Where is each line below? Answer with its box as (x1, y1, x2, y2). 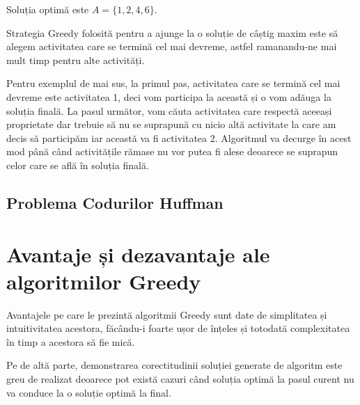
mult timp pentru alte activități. (6, 52, 145, 67)
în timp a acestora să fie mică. (6, 334, 135, 349)
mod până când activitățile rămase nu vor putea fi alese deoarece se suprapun (6, 144, 338, 159)
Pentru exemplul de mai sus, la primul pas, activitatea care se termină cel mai (6, 76, 341, 90)
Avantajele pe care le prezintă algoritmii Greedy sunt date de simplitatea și (6, 307, 327, 321)
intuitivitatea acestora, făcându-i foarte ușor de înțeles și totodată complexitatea (6, 321, 350, 335)
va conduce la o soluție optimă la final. (6, 385, 171, 399)
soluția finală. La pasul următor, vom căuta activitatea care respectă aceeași (6, 103, 332, 118)
